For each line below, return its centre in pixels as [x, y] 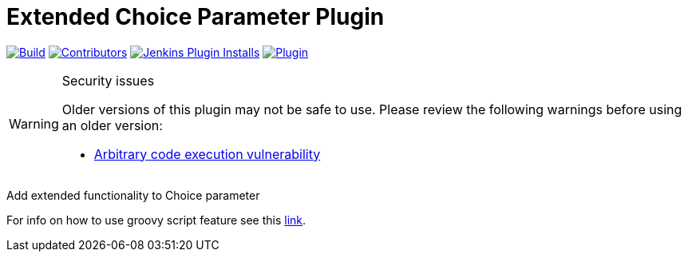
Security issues [108, 80]
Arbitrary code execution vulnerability [207, 154]
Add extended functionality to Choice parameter [133, 195]
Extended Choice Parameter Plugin [196, 17]
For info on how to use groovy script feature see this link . [156, 220]
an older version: [112, 125]
